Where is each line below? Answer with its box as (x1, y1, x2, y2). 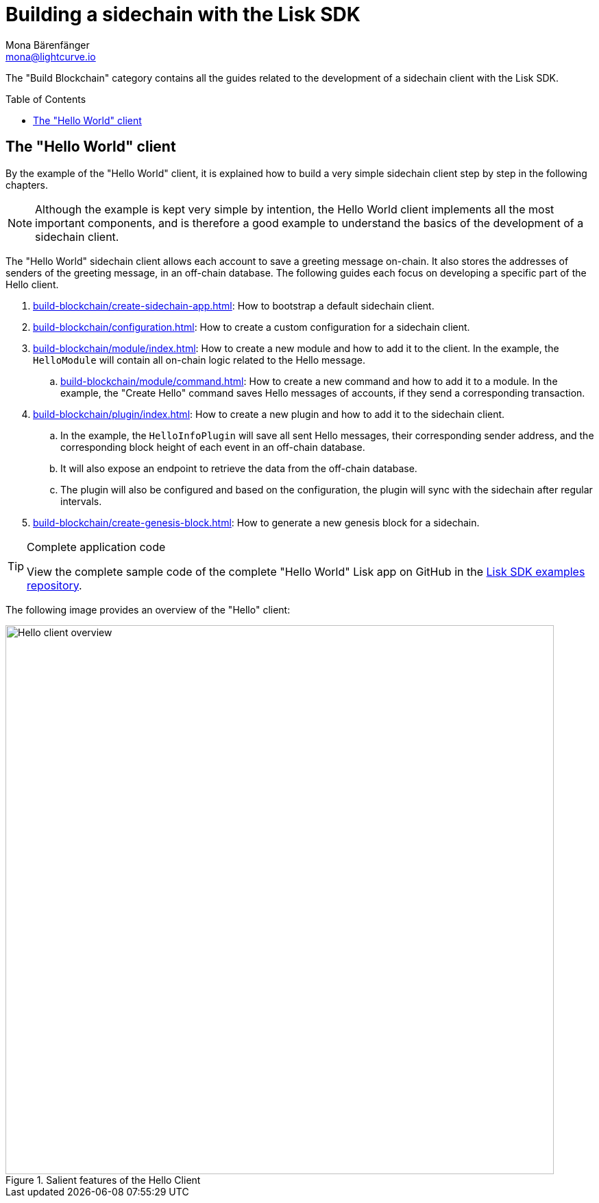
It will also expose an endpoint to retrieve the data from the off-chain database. (60, 462, 417, 474)
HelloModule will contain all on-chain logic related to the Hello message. (33, 353, 365, 366)
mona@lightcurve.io (5, 50, 96, 62)
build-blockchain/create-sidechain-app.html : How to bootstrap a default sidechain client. (33, 299, 435, 312)
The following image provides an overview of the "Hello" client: (5, 603, 291, 616)
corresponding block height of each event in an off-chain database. (60, 441, 365, 453)
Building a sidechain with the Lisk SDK (5, 3, 360, 26)
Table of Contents (5, 93, 86, 105)
